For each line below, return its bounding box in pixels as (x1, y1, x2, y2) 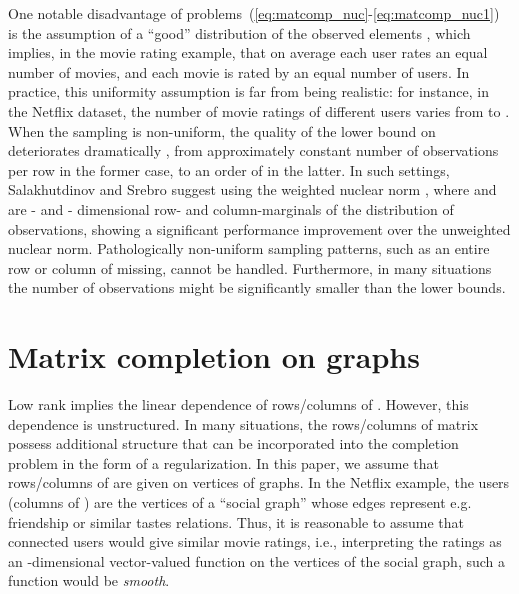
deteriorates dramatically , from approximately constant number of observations (8, 140, 499, 161)
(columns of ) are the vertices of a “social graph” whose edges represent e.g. (8, 492, 472, 512)
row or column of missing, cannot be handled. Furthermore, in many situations (8, 257, 492, 278)
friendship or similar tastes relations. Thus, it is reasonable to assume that (8, 511, 464, 532)
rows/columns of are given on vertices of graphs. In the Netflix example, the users (8, 472, 510, 493)
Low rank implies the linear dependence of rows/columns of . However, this (8, 394, 469, 415)
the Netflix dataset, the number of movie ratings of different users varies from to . (8, 100, 510, 121)
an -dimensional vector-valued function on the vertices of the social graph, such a (8, 550, 506, 571)
